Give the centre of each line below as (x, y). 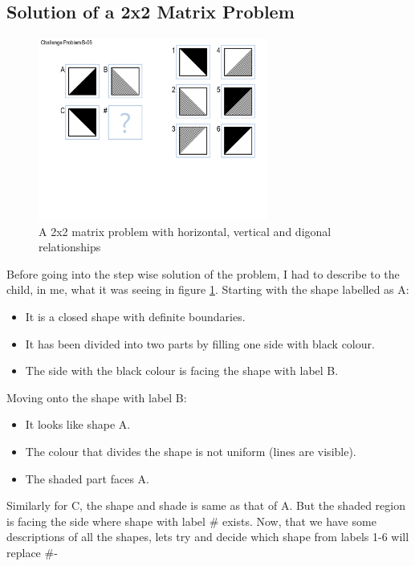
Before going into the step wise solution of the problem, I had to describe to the (203, 273)
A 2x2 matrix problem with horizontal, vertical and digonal (185, 231)
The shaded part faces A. (87, 478)
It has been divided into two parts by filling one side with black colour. (200, 343)
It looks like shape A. (78, 424)
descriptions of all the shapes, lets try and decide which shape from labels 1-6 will (208, 537)
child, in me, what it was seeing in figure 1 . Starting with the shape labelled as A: (208, 289)
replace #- (32, 552)
